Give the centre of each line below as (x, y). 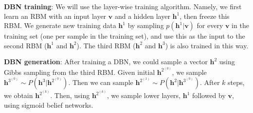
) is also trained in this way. (207, 45)
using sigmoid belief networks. (49, 105)
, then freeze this (205, 16)
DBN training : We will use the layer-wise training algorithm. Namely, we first (123, 6)
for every (210, 25)
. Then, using (70, 95)
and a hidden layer (142, 16)
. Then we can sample (101, 82)
